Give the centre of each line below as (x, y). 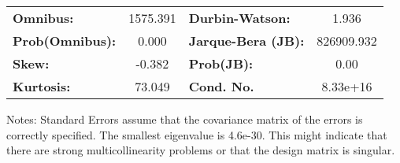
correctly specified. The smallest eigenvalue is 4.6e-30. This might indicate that (197, 134)
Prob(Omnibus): (65, 41)
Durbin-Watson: (239, 18)
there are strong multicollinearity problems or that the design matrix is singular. (201, 150)
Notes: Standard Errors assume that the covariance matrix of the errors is (185, 119)
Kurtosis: (42, 86)
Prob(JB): (221, 63)
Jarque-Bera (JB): (246, 41)
